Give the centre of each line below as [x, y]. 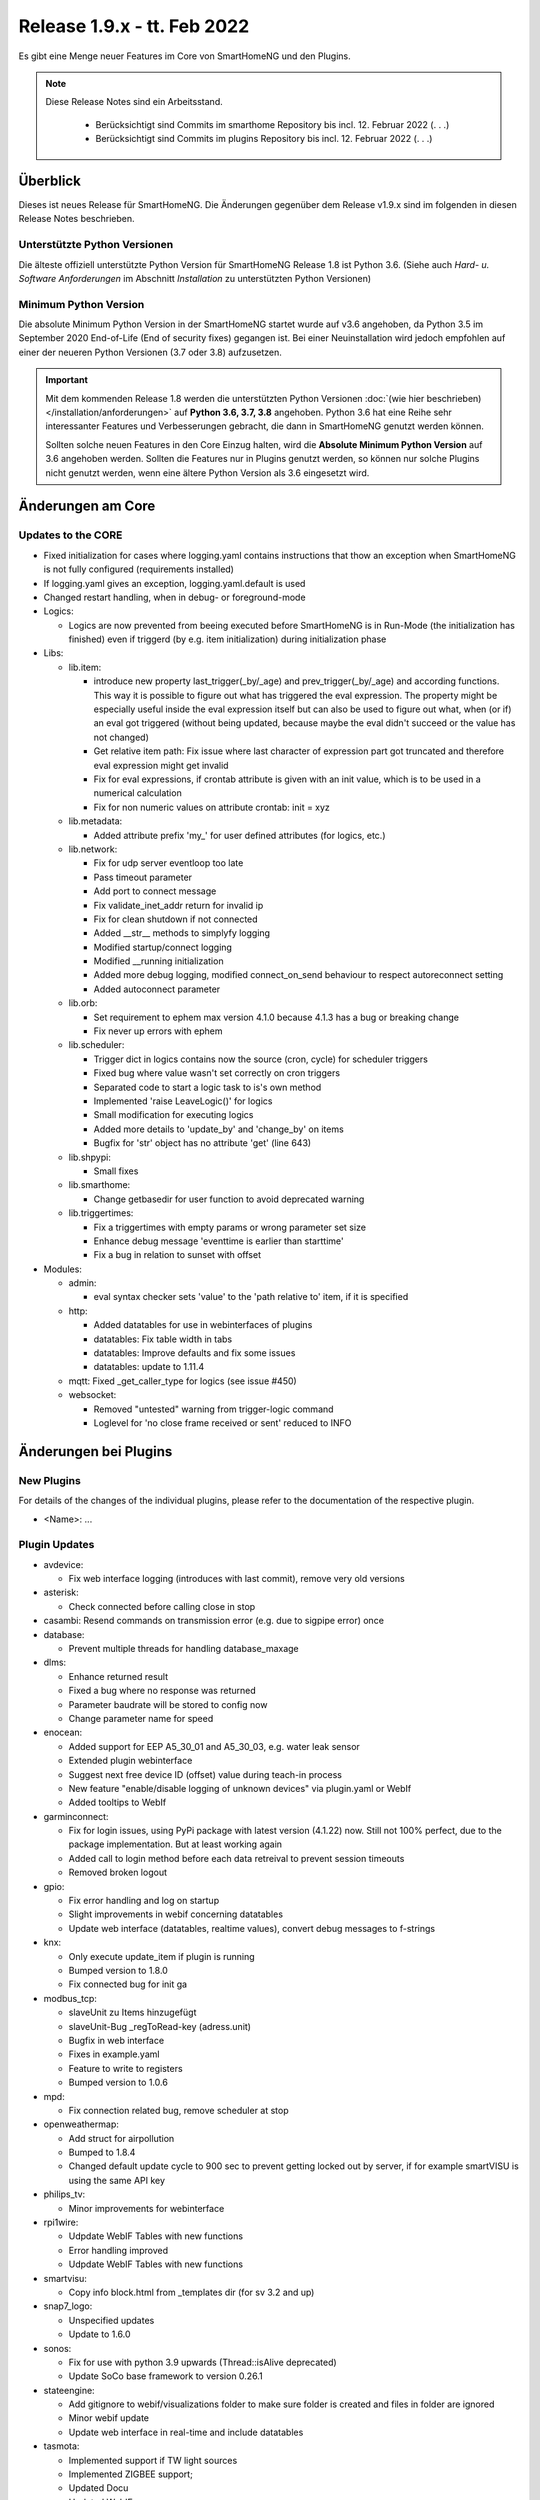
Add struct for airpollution [121, 2138]
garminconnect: [76, 1816]
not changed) [121, 737]
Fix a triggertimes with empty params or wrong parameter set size [230, 1227]
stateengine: [69, 2390]
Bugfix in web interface [116, 2040]
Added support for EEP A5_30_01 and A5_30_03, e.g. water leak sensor [214, 1746]
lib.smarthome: [99, 1185]
